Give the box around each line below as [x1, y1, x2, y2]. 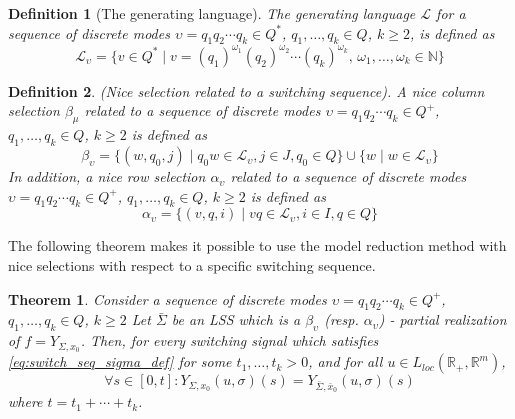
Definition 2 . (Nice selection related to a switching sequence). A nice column [8, 80, 485, 101]
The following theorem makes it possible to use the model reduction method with [8, 235, 507, 256]
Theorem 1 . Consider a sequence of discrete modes [8, 288, 327, 309]
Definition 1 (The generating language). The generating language [8, 3, 416, 23]
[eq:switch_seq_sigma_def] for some [8, 351, 232, 372]
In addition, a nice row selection [8, 166, 206, 187]
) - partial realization [378, 309, 507, 330]
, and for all [308, 351, 383, 372]
